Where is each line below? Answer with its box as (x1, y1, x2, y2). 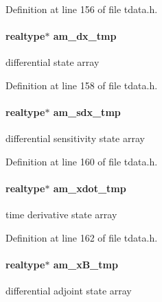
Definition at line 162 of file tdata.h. (5, 230, 158, 244)
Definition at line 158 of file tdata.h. (5, 78, 158, 92)
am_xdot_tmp (53, 181, 126, 196)
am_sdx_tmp (53, 105, 121, 119)
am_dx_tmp (53, 29, 117, 43)
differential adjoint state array (5, 283, 132, 298)
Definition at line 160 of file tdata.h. (5, 154, 158, 168)
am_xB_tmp (53, 257, 118, 272)
